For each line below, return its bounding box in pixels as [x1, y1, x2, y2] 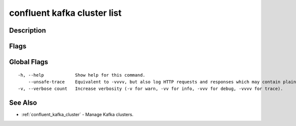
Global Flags [9, 58, 48, 66]
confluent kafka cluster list [9, 7, 122, 18]
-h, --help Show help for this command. [18, 72, 146, 78]
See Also [9, 99, 37, 107]
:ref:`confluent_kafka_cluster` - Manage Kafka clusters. [21, 112, 134, 118]
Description [9, 26, 46, 35]
